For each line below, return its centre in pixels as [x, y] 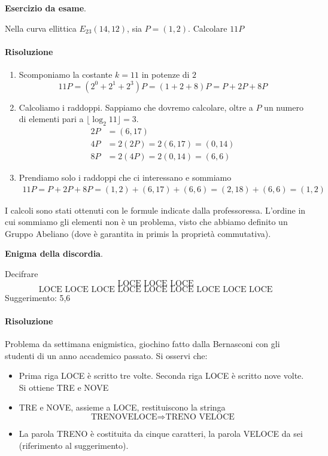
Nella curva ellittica [41, 28]
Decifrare [22, 274]
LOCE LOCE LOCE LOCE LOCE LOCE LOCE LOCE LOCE [156, 289]
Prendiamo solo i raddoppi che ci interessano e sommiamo [125, 177]
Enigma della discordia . [54, 253]
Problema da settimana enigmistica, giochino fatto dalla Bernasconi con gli [142, 344]
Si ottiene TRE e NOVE [64, 387]
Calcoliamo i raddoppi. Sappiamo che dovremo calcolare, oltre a [136, 107]
